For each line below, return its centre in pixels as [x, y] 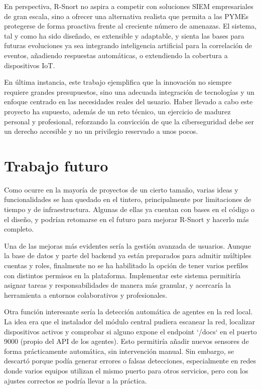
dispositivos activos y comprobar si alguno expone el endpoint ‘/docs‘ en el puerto [130, 331]
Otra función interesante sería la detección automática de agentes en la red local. [128, 312]
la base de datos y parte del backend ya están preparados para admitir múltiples [128, 255]
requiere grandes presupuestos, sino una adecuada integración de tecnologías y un [129, 91]
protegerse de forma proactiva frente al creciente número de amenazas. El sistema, [130, 26]
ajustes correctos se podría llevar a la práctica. [76, 380]
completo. [19, 229]
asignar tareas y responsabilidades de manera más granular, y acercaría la [117, 285]
